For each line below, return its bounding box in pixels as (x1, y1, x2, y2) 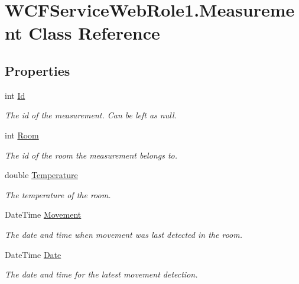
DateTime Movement (5, 208, 82, 221)
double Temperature (5, 169, 78, 181)
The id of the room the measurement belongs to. (5, 149, 177, 161)
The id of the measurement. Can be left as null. (5, 109, 177, 121)
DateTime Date (5, 248, 61, 260)
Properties (5, 61, 70, 79)
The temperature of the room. (5, 188, 111, 201)
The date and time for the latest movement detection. (5, 268, 198, 280)
